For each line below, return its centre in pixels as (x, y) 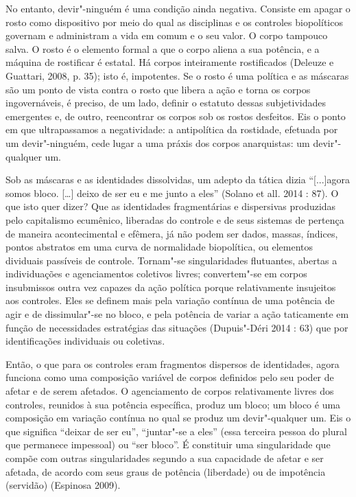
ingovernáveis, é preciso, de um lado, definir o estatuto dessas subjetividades (166, 103)
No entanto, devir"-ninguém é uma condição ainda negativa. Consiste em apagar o (178, 8)
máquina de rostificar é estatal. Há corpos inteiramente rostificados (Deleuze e (170, 62)
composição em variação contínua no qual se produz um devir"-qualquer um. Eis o (178, 418)
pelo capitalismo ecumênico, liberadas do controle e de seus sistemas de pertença (175, 219)
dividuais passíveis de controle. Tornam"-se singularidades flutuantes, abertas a (171, 260)
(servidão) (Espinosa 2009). (63, 485)
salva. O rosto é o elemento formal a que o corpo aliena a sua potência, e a (163, 48)
